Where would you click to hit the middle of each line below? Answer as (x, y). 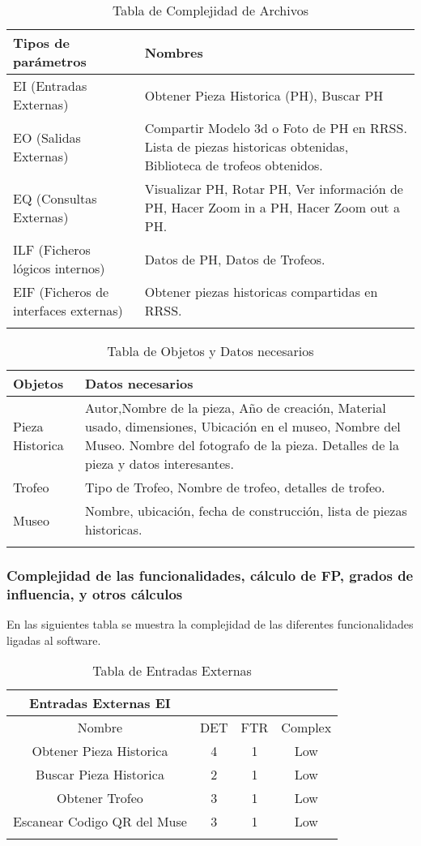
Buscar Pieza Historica (100, 775)
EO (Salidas (47, 137)
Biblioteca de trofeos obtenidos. (234, 165)
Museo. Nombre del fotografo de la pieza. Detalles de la (242, 445)
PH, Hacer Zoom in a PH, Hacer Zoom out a (272, 207)
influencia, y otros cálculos (95, 593)
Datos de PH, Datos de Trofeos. (235, 259)
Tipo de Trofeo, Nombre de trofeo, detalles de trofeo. (235, 487)
